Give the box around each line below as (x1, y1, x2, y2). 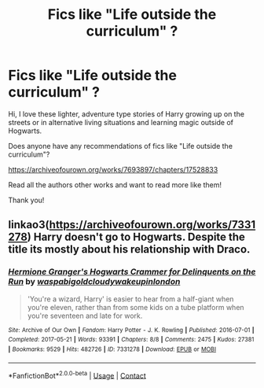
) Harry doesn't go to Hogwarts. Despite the (27, 231, 246, 244)
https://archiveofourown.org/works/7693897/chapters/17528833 (8, 164, 218, 174)
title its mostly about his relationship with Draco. (8, 242, 251, 257)
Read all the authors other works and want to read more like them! (8, 179, 222, 190)
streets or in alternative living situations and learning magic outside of (8, 117, 234, 127)
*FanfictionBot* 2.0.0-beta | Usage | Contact (8, 369, 147, 380)
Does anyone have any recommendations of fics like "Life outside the (8, 141, 233, 150)
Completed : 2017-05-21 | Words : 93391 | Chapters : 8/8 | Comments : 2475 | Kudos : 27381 (8, 336, 255, 344)
